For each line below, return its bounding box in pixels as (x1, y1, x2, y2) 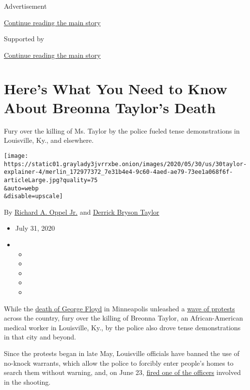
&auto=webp (4, 185, 39, 192)
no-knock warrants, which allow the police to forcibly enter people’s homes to (4, 357, 234, 368)
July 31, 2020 (15, 223, 55, 233)
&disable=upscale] (4, 193, 63, 200)
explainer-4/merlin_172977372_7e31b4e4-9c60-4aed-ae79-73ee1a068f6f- (4, 169, 233, 176)
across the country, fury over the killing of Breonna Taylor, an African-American (4, 313, 243, 323)
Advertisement (4, 1, 47, 11)
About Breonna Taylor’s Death (4, 97, 216, 117)
